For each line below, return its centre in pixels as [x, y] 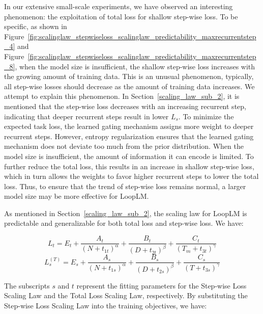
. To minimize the [206, 116]
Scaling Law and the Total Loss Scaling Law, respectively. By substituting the [126, 295]
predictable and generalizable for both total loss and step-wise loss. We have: [124, 223]
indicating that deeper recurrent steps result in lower [86, 116]
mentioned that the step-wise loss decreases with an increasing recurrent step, [125, 106]
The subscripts [27, 285]
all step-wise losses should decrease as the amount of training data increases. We [129, 86]
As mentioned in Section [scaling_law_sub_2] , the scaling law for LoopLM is [126, 213]
